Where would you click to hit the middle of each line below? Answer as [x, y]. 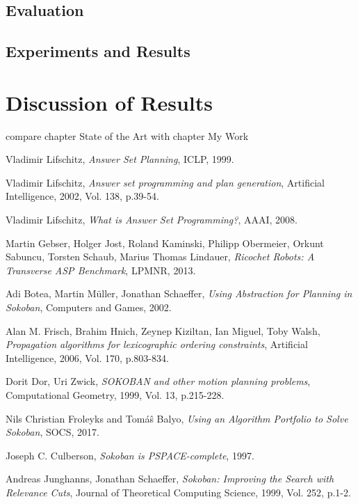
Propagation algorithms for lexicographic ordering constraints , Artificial [157, 344]
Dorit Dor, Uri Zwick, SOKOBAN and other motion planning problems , [158, 381]
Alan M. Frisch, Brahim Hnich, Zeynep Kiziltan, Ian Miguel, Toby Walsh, [163, 330]
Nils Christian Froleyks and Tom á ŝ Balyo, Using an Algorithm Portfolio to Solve [177, 418]
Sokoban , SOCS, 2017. [52, 432]
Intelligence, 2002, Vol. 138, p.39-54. [82, 196]
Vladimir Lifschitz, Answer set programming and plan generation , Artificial [165, 182]
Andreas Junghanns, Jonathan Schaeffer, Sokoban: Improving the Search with [170, 479]
